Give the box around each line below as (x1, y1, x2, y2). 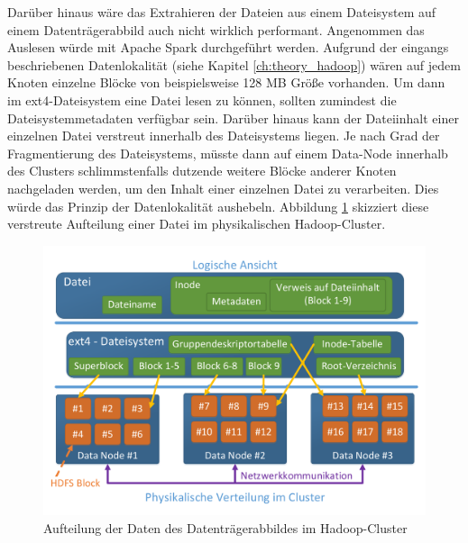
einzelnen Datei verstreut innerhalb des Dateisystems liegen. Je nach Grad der (7, 126, 440, 145)
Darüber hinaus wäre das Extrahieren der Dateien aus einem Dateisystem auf (7, 3, 436, 21)
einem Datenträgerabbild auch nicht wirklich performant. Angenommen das (7, 20, 425, 39)
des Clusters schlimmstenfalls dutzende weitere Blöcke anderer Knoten (7, 161, 397, 180)
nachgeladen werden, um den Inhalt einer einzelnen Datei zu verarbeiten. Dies (7, 178, 439, 197)
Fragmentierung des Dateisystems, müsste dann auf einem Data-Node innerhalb (7, 143, 448, 162)
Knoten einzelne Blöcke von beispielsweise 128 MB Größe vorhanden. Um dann (7, 73, 445, 92)
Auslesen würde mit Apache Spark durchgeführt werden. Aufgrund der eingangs (7, 38, 449, 57)
